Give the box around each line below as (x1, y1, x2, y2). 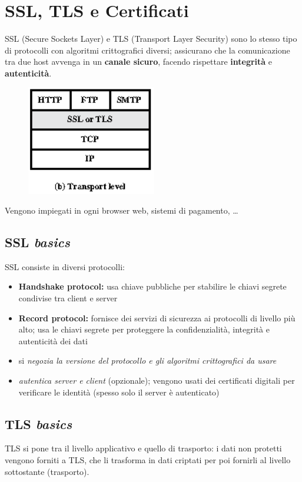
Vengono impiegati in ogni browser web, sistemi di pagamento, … (5, 204, 238, 217)
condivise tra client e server (18, 292, 118, 304)
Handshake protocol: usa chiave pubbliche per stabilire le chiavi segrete (18, 280, 287, 292)
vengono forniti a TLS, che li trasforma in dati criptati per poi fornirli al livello (5, 454, 291, 466)
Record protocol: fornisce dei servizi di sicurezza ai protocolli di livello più (18, 311, 296, 324)
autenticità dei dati (18, 334, 88, 347)
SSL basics (5, 233, 70, 251)
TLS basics (5, 414, 72, 433)
